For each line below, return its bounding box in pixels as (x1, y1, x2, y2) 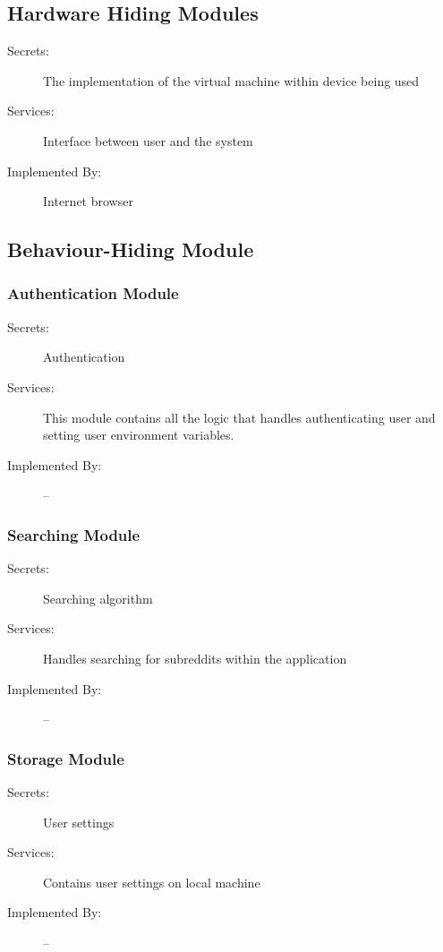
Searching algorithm (43, 588, 153, 607)
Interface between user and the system (43, 131, 253, 150)
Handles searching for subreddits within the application (43, 648, 347, 667)
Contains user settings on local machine (43, 872, 260, 891)
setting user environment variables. (43, 425, 234, 444)
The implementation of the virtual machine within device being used (43, 71, 420, 90)
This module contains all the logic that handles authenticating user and (43, 407, 436, 426)
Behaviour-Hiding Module (7, 236, 254, 263)
